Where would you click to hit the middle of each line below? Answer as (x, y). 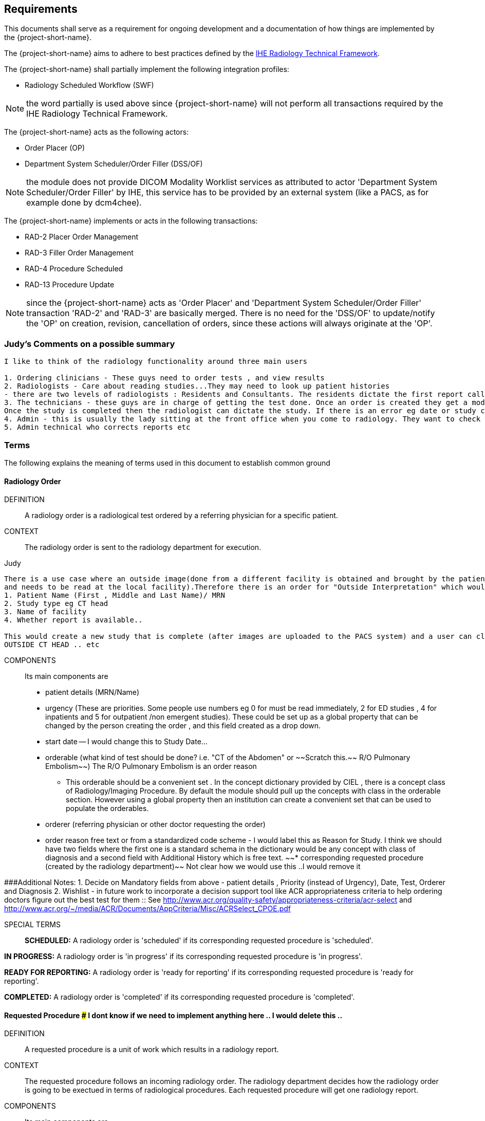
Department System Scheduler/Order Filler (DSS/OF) (114, 164)
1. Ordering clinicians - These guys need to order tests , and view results (164, 378)
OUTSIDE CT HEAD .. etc (52, 645)
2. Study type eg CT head (56, 604)
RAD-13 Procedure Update (70, 285)
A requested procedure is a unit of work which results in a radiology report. (152, 1050)
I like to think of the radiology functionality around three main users (156, 362)
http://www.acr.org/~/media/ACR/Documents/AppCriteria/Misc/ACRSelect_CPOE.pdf (148, 909)
